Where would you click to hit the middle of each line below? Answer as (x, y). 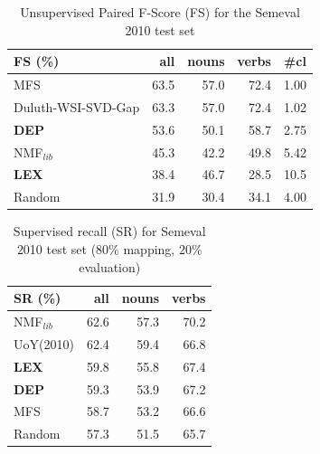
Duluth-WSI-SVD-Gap (77, 106)
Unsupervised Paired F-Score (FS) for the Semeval (160, 12)
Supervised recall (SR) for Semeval (109, 231)
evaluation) (110, 266)
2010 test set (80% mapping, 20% (109, 248)
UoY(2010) (44, 343)
